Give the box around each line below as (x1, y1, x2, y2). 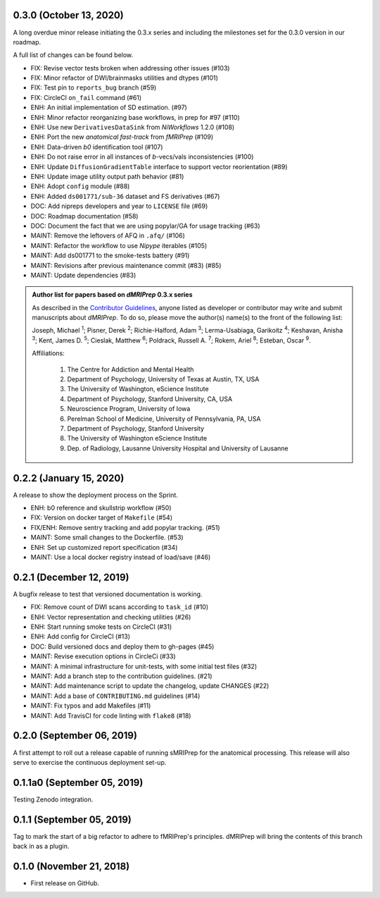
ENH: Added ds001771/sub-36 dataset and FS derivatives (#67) (30, 192, 220, 200)
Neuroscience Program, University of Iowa (67, 405, 191, 413)
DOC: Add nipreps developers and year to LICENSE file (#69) (30, 202, 208, 211)
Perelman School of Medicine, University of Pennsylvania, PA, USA (67, 414, 261, 423)
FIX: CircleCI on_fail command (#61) (30, 93, 142, 102)
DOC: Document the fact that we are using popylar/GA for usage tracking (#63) (30, 221, 260, 230)
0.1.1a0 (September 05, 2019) (13, 776, 144, 789)
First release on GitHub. (30, 879, 100, 887)
